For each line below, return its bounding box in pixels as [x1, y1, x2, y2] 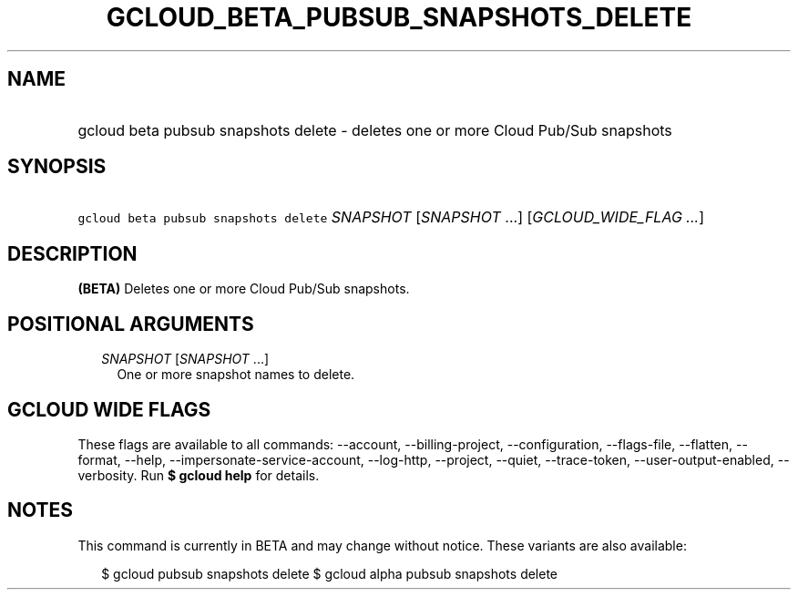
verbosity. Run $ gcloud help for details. [77, 467, 320, 483]
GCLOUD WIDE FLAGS [7, 397, 211, 421]
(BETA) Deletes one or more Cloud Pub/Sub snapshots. [77, 281, 410, 297]
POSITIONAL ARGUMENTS [7, 312, 254, 335]
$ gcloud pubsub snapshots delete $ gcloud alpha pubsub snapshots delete [101, 565, 558, 582]
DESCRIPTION [7, 242, 138, 265]
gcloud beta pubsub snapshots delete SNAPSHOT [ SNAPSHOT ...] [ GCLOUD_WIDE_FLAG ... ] [77, 208, 704, 227]
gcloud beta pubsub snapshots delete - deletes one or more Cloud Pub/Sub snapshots [77, 120, 672, 139]
